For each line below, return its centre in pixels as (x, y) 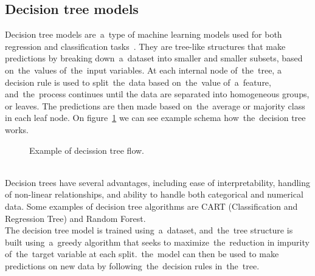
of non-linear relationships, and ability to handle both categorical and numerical (154, 194)
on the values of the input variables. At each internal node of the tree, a (143, 70)
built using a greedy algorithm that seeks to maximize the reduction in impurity (157, 242)
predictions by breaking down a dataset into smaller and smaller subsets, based (154, 58)
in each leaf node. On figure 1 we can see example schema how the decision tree (155, 118)
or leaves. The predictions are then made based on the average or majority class (155, 105)
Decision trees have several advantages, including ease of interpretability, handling (158, 182)
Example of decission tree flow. (87, 150)
